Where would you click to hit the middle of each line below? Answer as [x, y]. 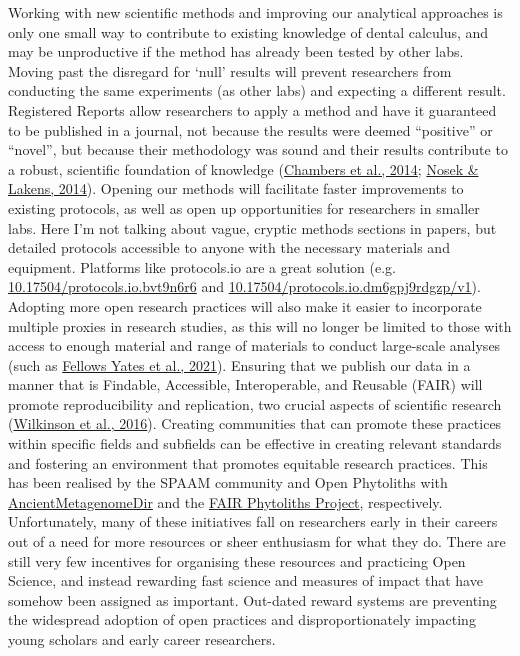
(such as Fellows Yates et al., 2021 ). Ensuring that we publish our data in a [239, 364]
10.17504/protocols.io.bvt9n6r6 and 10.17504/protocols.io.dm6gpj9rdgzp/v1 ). [244, 286]
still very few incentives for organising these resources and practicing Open [237, 560]
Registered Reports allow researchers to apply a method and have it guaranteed [252, 109]
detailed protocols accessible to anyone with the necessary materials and [229, 247]
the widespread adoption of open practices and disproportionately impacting [242, 619]
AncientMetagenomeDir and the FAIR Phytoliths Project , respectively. [225, 501]
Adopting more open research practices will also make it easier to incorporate [245, 305]
